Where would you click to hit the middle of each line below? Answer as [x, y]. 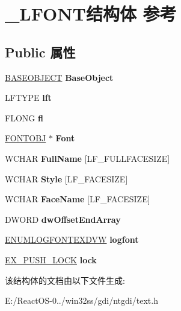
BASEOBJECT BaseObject [59, 77]
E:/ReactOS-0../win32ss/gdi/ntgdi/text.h [81, 300]
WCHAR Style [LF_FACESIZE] [66, 178]
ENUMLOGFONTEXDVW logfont [72, 239]
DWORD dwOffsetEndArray [63, 219]
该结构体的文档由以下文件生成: [65, 280]
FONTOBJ [26, 138]
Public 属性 [40, 52]
